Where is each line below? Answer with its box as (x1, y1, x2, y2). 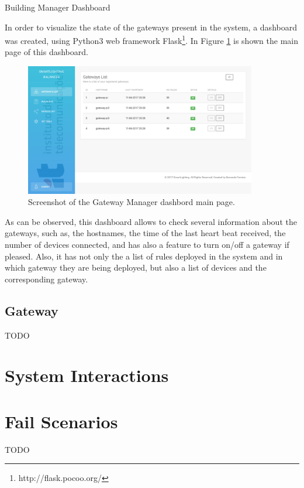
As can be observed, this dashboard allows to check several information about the (5, 215, 297, 227)
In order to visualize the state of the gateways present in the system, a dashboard (5, 21, 297, 33)
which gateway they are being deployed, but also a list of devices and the (5, 261, 267, 274)
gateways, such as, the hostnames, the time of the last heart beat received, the (5, 227, 286, 239)
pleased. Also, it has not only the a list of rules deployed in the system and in (5, 250, 283, 262)
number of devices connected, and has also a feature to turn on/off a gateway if (5, 238, 289, 251)
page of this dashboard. (5, 46, 88, 58)
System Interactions (5, 363, 169, 387)
